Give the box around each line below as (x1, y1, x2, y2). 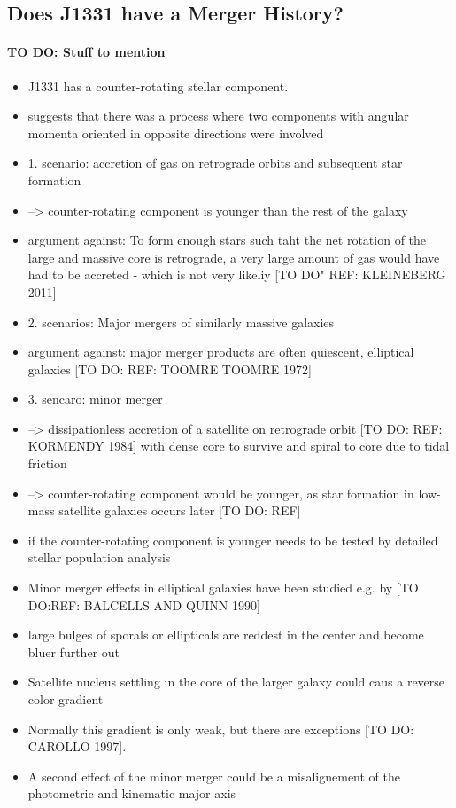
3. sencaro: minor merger (27, 389, 163, 408)
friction (27, 454, 67, 473)
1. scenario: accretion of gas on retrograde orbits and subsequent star (27, 153, 403, 172)
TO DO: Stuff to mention (7, 43, 166, 61)
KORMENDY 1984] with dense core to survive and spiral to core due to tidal (27, 436, 450, 455)
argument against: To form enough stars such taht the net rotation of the (27, 231, 427, 249)
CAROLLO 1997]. (27, 737, 127, 756)
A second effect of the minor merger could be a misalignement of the (27, 766, 401, 785)
